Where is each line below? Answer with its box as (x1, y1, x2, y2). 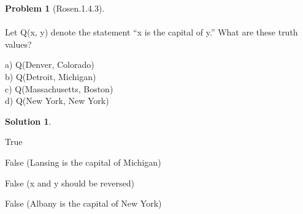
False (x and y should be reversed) (5, 176, 134, 189)
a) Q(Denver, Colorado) (5, 58, 94, 71)
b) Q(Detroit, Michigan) (5, 70, 96, 83)
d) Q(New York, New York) (5, 94, 109, 107)
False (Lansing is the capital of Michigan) (5, 155, 161, 168)
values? (5, 37, 32, 50)
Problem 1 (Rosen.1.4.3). (5, 2, 105, 14)
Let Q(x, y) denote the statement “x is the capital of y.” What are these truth (5, 26, 298, 39)
